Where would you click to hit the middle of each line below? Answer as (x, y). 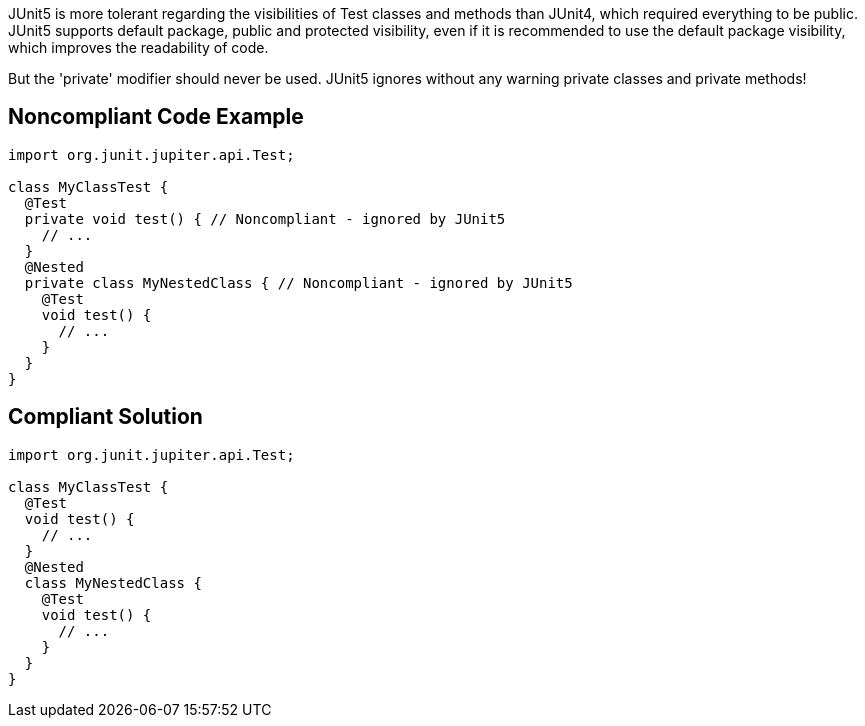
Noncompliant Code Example (156, 117)
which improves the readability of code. (138, 47)
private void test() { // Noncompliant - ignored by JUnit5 (265, 218)
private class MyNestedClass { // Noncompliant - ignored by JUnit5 (298, 282)
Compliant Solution (105, 417)
